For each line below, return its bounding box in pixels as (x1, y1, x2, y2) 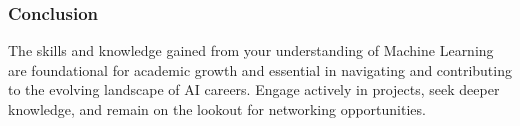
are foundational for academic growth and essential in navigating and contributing (8, 59, 512, 80)
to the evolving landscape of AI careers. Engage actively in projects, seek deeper (8, 79, 500, 100)
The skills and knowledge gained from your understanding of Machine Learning (8, 40, 494, 61)
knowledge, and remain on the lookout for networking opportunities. (8, 99, 426, 119)
